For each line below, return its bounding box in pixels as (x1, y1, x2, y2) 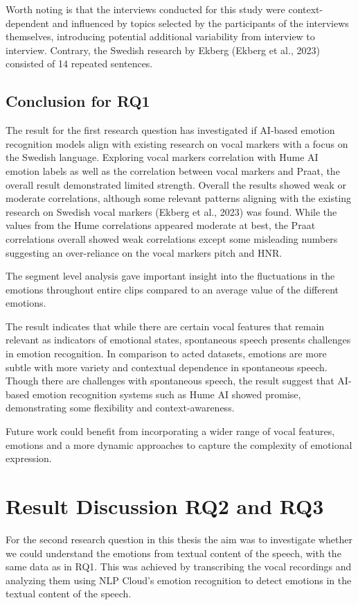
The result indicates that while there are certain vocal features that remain (6, 318, 325, 333)
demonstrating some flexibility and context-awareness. (6, 400, 235, 415)
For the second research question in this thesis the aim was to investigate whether (6, 531, 353, 546)
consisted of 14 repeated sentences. (6, 56, 153, 71)
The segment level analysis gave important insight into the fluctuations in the (6, 269, 335, 283)
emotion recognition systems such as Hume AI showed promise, (32, 386, 301, 401)
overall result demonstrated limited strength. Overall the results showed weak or (6, 177, 346, 191)
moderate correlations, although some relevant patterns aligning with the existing (6, 191, 352, 205)
